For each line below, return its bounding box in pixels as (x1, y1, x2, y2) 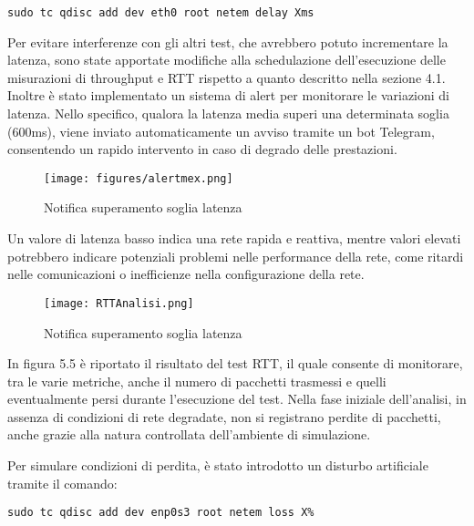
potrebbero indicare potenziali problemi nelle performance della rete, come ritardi (7, 246, 464, 265)
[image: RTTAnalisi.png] (44, 296, 194, 310)
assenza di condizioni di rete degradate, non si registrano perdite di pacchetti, (7, 407, 441, 426)
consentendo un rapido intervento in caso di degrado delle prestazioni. (7, 139, 397, 159)
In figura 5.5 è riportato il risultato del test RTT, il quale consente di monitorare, (7, 354, 463, 373)
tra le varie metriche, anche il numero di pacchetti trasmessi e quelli (7, 371, 386, 390)
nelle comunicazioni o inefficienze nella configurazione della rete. (7, 264, 365, 284)
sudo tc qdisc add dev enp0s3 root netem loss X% (7, 506, 314, 520)
